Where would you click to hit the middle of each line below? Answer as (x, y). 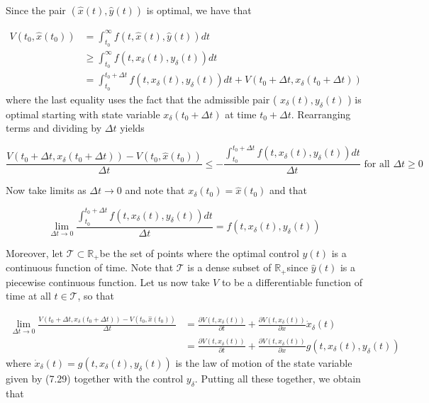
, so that (96, 296)
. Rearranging (321, 114)
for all (377, 164)
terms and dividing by (54, 128)
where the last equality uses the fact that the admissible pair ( (141, 99)
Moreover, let (34, 252)
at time (241, 114)
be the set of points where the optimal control (199, 252)
